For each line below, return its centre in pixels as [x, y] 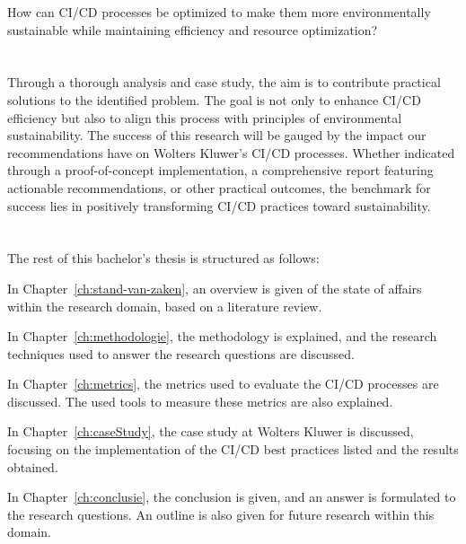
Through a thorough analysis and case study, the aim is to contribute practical [224, 82]
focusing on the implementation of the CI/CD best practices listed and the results [233, 449]
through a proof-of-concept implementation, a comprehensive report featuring [220, 170]
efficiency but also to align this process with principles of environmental [205, 117]
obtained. [33, 466]
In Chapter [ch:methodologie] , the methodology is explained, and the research [222, 336]
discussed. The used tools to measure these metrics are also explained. [200, 401]
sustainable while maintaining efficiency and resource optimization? [193, 29]
